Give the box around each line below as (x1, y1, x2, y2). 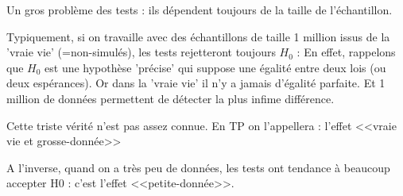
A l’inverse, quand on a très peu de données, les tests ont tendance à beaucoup (6, 159, 390, 175)
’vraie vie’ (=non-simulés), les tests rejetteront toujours (6, 44, 276, 60)
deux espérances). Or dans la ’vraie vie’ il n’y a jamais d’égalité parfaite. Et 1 (6, 75, 386, 91)
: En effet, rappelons (296, 44, 396, 60)
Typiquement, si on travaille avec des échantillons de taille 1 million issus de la (6, 28, 390, 44)
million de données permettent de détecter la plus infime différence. (6, 90, 335, 106)
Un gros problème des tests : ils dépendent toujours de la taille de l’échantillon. (6, 2, 393, 17)
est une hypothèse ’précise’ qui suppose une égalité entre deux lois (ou (45, 59, 386, 75)
